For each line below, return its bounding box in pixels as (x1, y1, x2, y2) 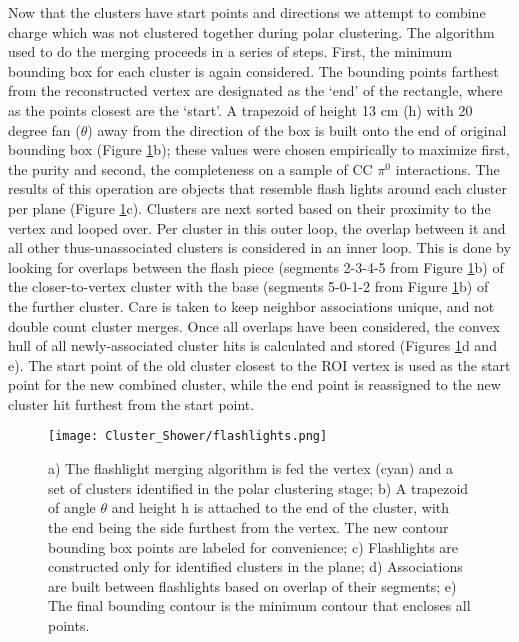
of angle (48, 497, 96, 518)
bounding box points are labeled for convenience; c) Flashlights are (48, 536, 459, 557)
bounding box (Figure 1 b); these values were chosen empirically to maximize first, (8, 139, 510, 160)
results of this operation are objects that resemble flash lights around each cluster (8, 178, 507, 199)
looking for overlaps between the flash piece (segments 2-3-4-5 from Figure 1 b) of (8, 256, 504, 277)
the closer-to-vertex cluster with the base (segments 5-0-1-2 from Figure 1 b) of (8, 276, 489, 297)
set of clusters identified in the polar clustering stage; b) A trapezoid (48, 477, 469, 498)
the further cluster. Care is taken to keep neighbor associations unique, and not (8, 295, 495, 316)
